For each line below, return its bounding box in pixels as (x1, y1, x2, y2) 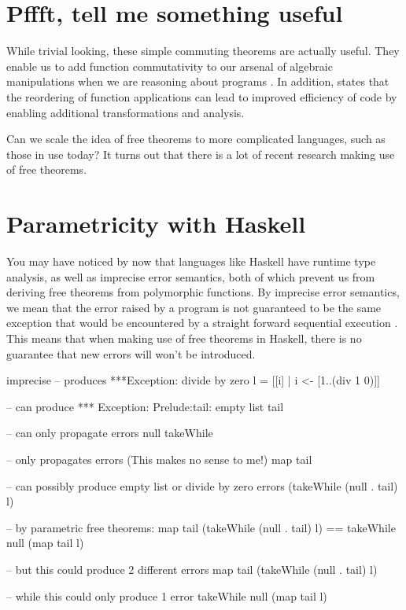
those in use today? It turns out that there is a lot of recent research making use (6, 145, 395, 162)
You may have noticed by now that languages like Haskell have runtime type (6, 253, 376, 269)
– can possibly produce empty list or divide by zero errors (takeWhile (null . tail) (6, 477, 398, 494)
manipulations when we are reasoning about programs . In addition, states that (6, 73, 389, 90)
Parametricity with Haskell (6, 208, 306, 240)
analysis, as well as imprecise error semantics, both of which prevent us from (6, 268, 375, 285)
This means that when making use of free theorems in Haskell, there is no (6, 329, 362, 346)
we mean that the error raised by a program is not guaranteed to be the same (6, 299, 382, 315)
